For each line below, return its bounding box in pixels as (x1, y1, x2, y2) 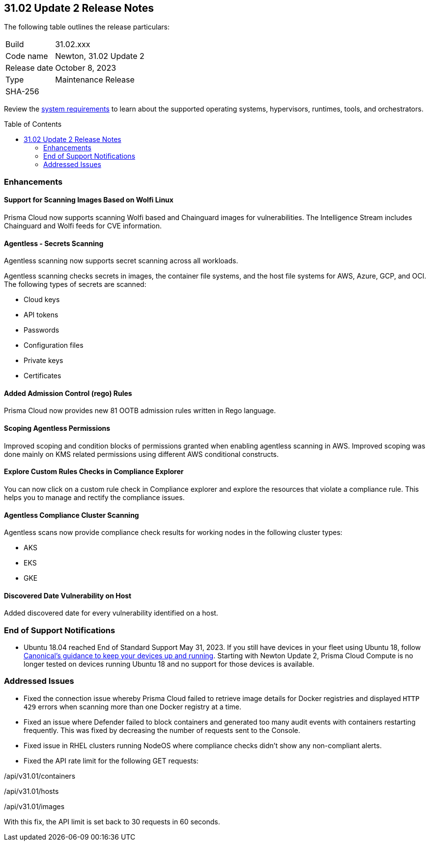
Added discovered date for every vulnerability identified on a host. (4, 609, 218, 618)
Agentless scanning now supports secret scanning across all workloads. (4, 256, 238, 265)
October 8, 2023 (55, 63, 116, 73)
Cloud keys (24, 295, 60, 304)
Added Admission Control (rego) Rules (4, 389, 132, 397)
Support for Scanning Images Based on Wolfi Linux (4, 196, 173, 204)
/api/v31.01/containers (4, 771, 76, 780)
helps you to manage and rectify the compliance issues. (4, 493, 185, 502)
